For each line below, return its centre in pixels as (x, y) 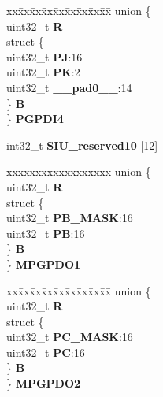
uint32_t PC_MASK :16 (70, 337)
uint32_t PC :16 (46, 352)
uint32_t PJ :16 (44, 56)
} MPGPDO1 (44, 263)
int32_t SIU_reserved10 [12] (82, 145)
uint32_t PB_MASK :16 (70, 218)
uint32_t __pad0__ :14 (69, 87)
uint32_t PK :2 (43, 72)
